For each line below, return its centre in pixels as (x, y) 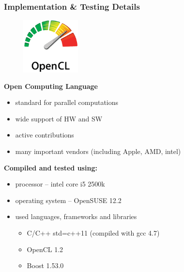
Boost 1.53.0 (45, 265)
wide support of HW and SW (59, 118)
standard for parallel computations (67, 102)
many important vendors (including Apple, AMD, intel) (98, 151)
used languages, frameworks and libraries (76, 216)
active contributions (45, 135)
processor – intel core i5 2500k (60, 184)
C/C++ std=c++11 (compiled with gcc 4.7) (93, 232)
